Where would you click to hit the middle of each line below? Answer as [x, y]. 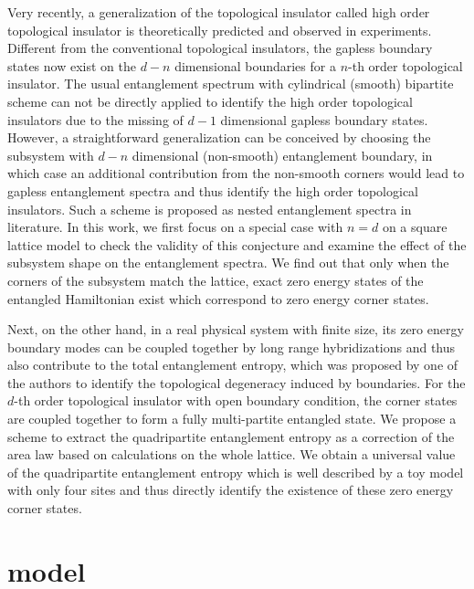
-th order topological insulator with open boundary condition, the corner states [236, 400]
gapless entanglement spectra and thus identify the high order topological [213, 190]
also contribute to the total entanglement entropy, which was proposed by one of [233, 365]
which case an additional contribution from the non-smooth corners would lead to [236, 173]
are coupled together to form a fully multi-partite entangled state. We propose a [232, 419]
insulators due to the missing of [95, 119]
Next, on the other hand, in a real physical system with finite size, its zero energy [236, 329]
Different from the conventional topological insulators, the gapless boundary [220, 48]
